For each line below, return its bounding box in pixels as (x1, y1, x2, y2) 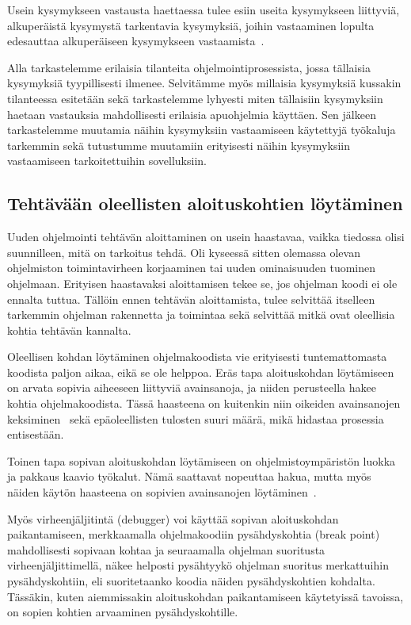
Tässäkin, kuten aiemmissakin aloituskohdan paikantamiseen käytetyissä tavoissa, (7, 588, 404, 604)
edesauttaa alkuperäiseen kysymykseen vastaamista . (7, 33, 264, 49)
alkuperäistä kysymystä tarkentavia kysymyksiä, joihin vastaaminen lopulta (7, 17, 375, 33)
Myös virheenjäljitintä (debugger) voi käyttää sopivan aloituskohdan (7, 510, 339, 527)
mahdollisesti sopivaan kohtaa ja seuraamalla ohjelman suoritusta (7, 541, 325, 558)
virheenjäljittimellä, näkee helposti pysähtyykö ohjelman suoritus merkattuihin (7, 557, 389, 573)
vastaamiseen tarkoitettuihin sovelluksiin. (7, 152, 207, 169)
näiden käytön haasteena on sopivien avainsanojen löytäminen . (7, 484, 317, 500)
